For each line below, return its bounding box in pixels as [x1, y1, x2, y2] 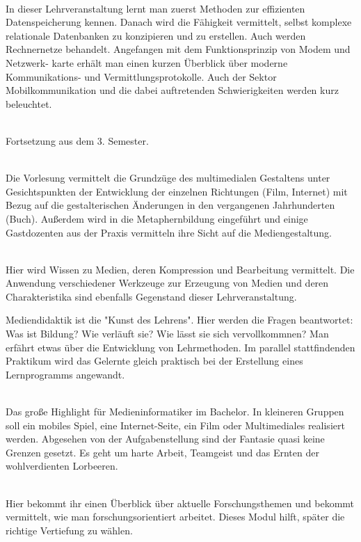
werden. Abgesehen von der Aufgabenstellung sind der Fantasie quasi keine [6, 431, 325, 446]
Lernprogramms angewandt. [6, 367, 125, 381]
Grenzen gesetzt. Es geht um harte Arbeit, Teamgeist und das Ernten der [6, 445, 319, 459]
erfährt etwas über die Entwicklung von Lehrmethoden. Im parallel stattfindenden [6, 340, 355, 354]
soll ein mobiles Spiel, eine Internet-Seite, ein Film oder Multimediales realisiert [6, 417, 345, 432]
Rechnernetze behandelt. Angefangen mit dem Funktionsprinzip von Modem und [6, 42, 351, 56]
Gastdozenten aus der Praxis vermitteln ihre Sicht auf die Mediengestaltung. [6, 225, 332, 239]
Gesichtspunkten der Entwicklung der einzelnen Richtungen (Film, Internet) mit [6, 184, 348, 198]
